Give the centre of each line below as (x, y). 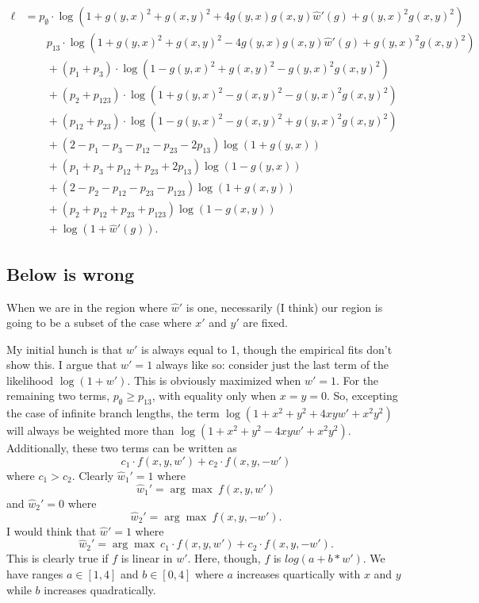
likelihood (30, 380)
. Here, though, (224, 558)
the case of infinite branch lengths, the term (113, 413)
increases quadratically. (100, 589)
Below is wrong (71, 273)
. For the (357, 380)
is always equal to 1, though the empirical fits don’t (267, 349)
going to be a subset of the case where (99, 323)
